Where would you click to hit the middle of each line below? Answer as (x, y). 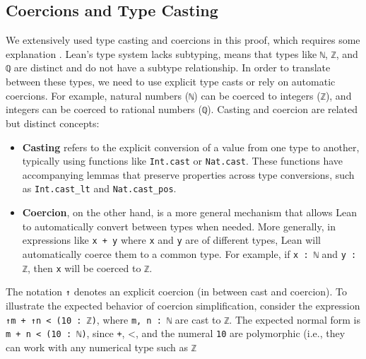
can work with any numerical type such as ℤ (101, 347)
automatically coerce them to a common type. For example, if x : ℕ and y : (189, 253)
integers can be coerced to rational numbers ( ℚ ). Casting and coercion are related (182, 109)
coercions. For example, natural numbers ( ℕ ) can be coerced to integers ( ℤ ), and (179, 95)
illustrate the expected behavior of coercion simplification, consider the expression (183, 305)
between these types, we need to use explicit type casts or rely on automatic (171, 82)
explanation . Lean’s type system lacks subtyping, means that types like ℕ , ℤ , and (182, 53)
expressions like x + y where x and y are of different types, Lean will (171, 240)
